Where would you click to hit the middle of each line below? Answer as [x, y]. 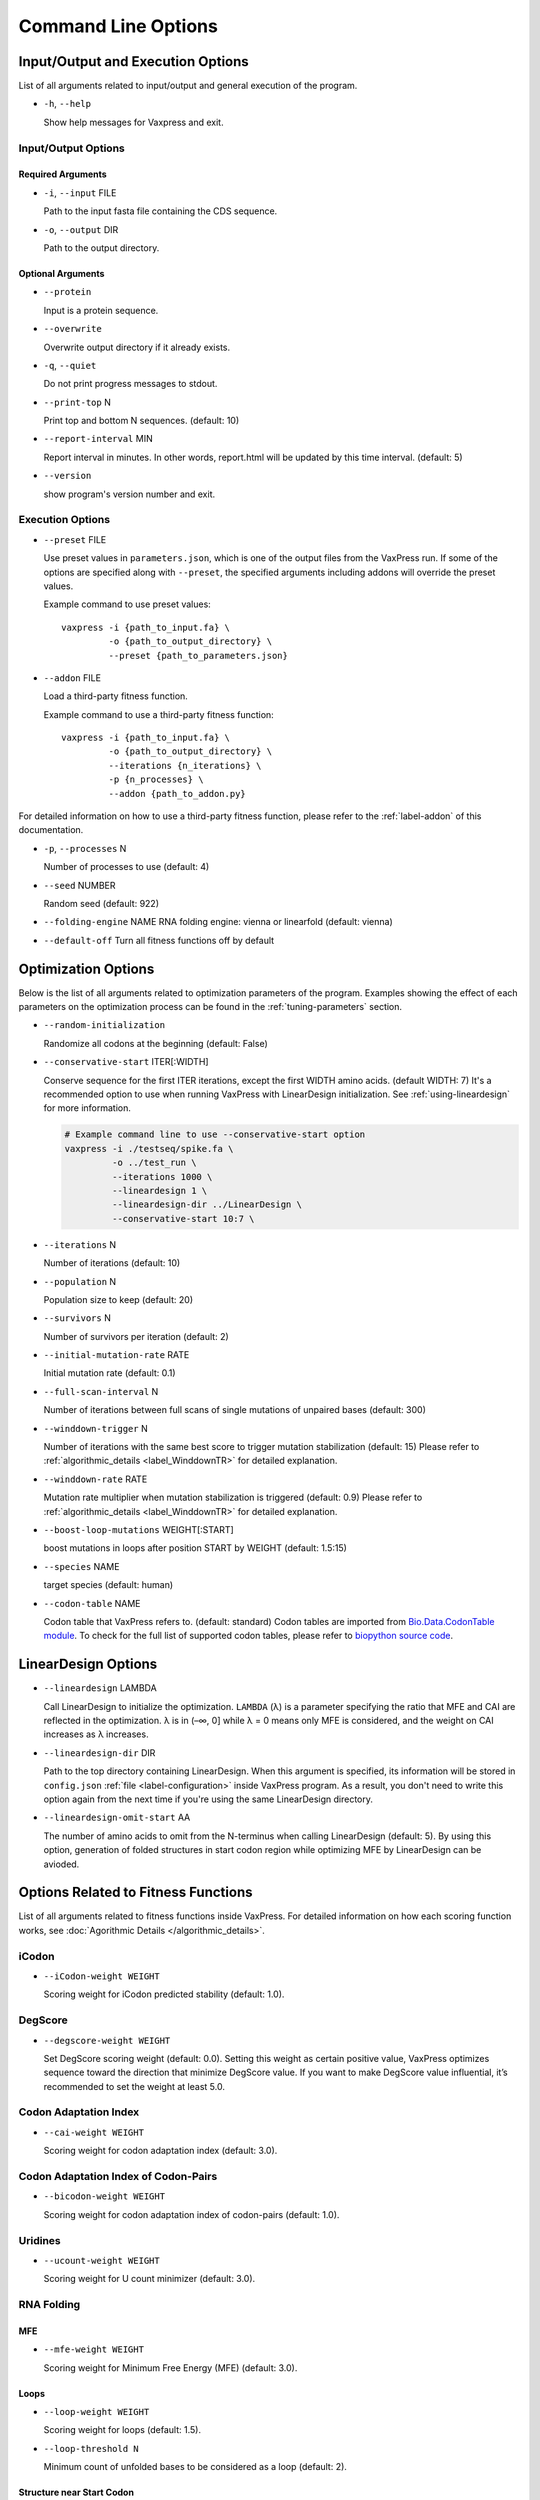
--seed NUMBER [79, 885]
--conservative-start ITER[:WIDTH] [126, 1062]
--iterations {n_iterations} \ [185, 765]
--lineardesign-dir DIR [99, 1752]
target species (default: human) [108, 1585]
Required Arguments [62, 174]
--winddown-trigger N [96, 1428]
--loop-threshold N [91, 2448]
